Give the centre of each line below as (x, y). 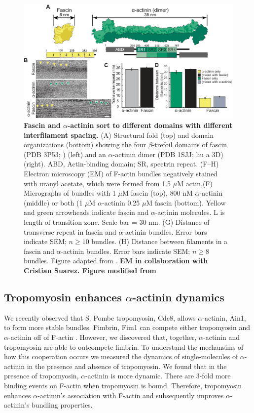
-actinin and (221, 337)
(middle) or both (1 (53, 202)
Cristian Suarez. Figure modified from (90, 270)
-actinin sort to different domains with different (150, 125)
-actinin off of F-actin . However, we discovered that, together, (102, 337)
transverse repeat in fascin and (70, 231)
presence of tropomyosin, (41, 376)
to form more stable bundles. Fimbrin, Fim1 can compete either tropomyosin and (127, 327)
